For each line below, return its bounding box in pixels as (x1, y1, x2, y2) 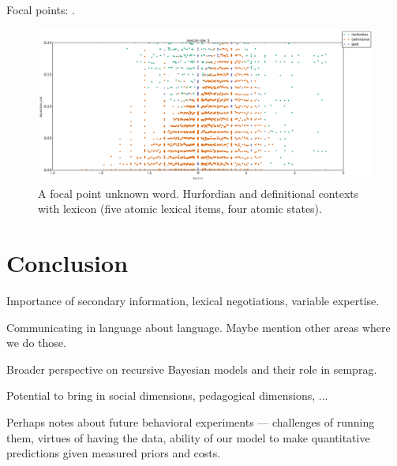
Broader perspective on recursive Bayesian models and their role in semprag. (6, 360, 377, 377)
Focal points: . (6, 2, 76, 17)
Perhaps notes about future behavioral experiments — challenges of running (6, 414, 375, 431)
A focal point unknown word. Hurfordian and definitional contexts (38, 185, 359, 201)
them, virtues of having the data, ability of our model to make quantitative (6, 429, 370, 445)
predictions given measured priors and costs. (6, 445, 221, 461)
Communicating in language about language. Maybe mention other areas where (6, 319, 391, 335)
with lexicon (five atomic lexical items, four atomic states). (38, 200, 322, 217)
